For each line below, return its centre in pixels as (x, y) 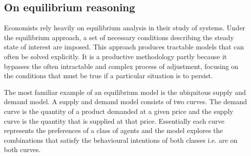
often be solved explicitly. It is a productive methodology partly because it (115, 56)
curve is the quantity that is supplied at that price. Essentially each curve (114, 121)
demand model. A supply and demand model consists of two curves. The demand (125, 101)
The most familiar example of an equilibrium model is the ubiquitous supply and (125, 92)
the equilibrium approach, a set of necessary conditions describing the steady (119, 37)
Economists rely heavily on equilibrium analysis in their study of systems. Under (125, 28)
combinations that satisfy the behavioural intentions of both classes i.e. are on (121, 140)
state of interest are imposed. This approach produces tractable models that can (124, 47)
